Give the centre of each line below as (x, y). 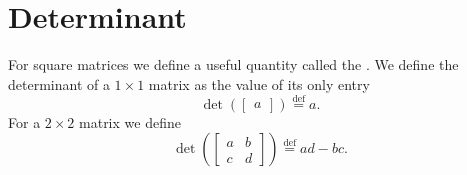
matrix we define (130, 121)
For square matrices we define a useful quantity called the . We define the (233, 64)
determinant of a (59, 83)
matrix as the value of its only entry (259, 83)
